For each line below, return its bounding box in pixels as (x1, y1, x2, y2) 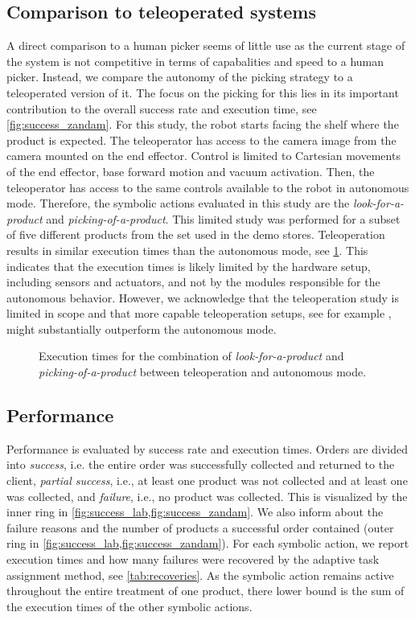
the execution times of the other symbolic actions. (6, 597, 253, 614)
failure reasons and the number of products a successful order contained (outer (6, 519, 394, 536)
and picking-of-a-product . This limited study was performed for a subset (46, 210, 401, 227)
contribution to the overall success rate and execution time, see (6, 100, 317, 117)
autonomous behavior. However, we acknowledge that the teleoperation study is (6, 289, 399, 306)
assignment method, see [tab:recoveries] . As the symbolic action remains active (6, 566, 394, 583)
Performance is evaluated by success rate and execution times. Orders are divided (6, 440, 409, 457)
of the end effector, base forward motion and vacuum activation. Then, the (6, 162, 375, 179)
